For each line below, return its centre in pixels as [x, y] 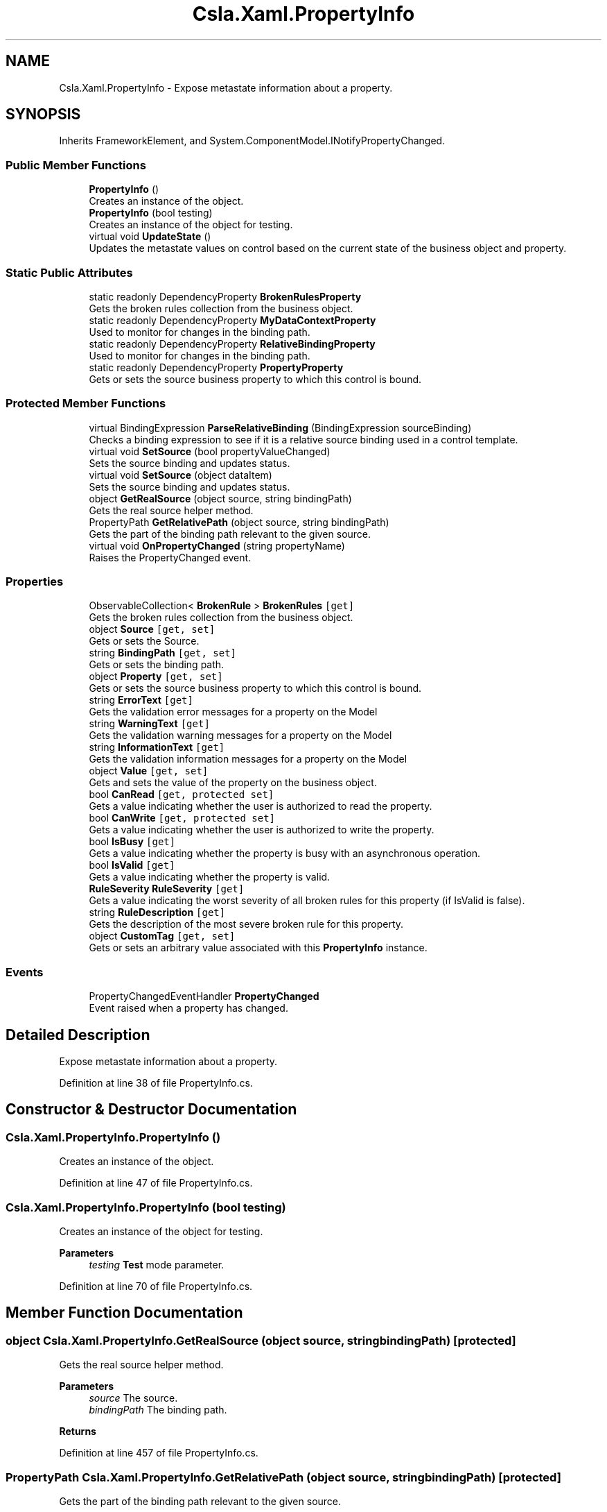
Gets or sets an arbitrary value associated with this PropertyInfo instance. [258, 948]
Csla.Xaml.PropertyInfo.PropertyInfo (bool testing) [146, 1207]
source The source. [133, 1398]
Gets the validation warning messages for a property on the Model [240, 736]
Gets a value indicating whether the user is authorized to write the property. [262, 830]
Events [25, 972]
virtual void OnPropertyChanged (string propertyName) [217, 545]
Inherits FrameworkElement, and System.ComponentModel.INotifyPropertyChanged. [252, 141]
